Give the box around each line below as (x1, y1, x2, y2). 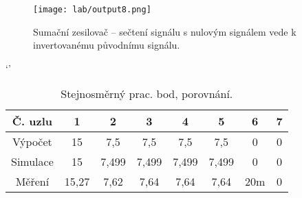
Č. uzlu (12, 113, 53, 129)
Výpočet (12, 134, 52, 150)
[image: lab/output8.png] (33, 5, 151, 14)
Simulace (11, 153, 54, 170)
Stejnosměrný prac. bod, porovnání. (61, 86, 233, 102)
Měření (15, 173, 50, 190)
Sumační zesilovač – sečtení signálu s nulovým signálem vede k (33, 24, 296, 38)
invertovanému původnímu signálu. (33, 38, 180, 52)
